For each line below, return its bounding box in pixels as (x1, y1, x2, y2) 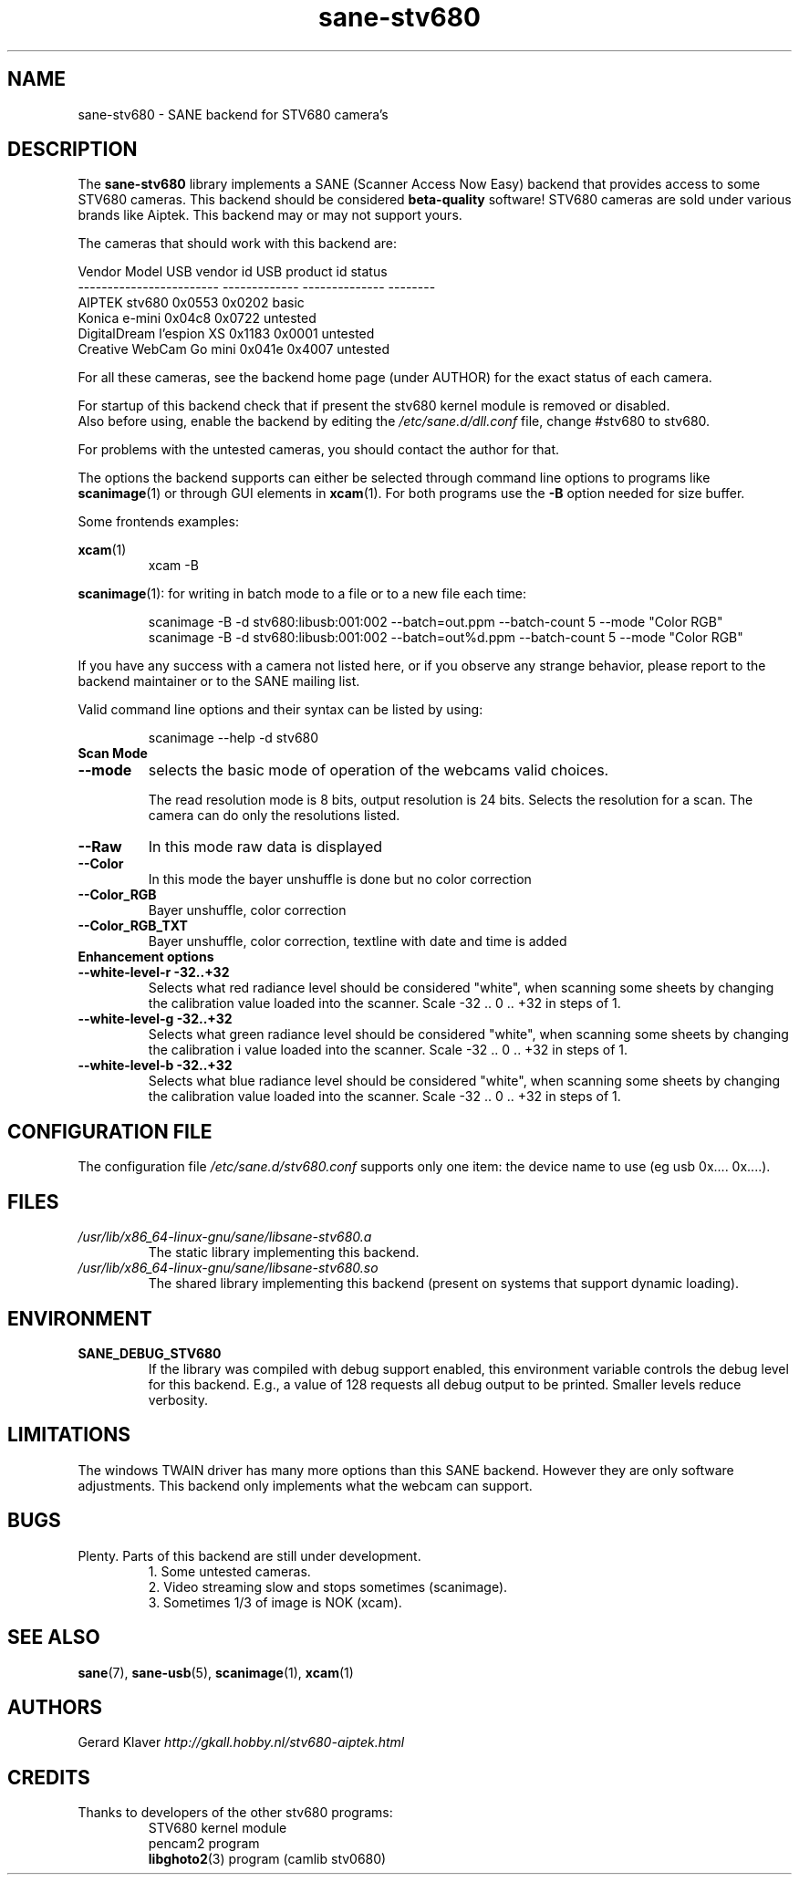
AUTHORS (7, 1695, 103, 1719)
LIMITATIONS (7, 1423, 131, 1447)
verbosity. (148, 1391, 208, 1408)
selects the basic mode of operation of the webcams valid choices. (148, 761, 609, 780)
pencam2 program (148, 1835, 260, 1852)
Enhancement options (78, 949, 214, 965)
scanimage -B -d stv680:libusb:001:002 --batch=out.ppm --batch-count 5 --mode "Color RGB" (148, 614, 723, 630)
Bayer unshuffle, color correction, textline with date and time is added (148, 933, 567, 950)
